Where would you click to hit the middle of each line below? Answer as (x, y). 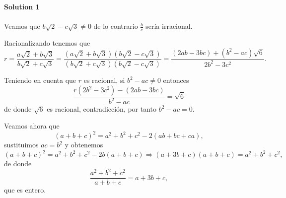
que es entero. (25, 190)
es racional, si (104, 80)
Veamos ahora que (32, 126)
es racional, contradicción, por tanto (102, 109)
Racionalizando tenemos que (47, 43)
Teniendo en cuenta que (40, 80)
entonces (176, 80)
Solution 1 (22, 6)
